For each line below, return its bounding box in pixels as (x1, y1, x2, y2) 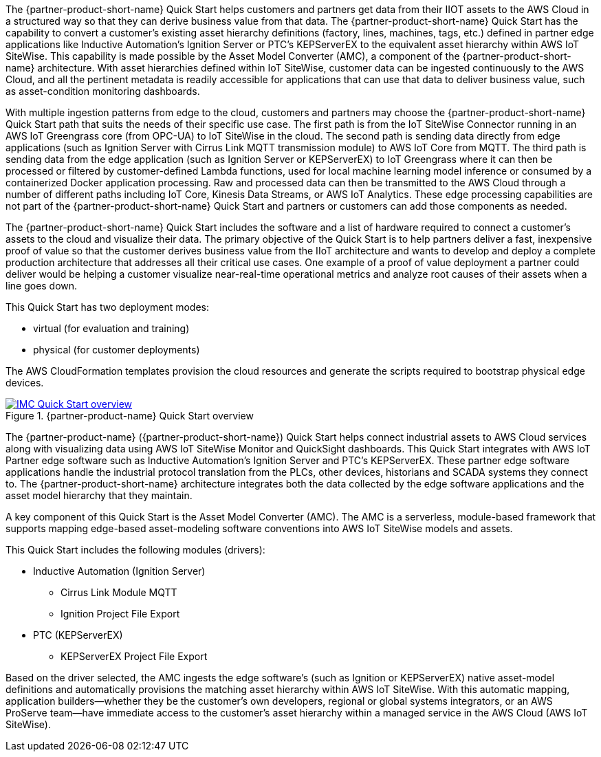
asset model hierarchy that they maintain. (6, 490, 193, 501)
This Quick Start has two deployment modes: (6, 301, 210, 313)
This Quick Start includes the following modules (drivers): (6, 544, 265, 556)
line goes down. (6, 280, 78, 292)
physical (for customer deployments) (33, 344, 200, 355)
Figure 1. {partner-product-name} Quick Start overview (6, 410, 254, 421)
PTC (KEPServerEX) (33, 629, 123, 641)
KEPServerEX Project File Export (61, 650, 208, 662)
